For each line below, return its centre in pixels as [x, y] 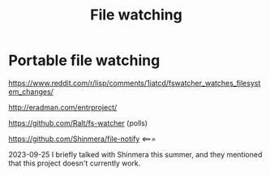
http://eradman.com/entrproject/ [63, 107]
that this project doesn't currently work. [75, 163]
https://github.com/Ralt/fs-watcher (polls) [78, 122]
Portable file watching [84, 60]
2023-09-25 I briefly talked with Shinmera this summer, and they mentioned [135, 154]
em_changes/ [31, 92]
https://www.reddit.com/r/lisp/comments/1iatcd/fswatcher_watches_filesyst [135, 83]
